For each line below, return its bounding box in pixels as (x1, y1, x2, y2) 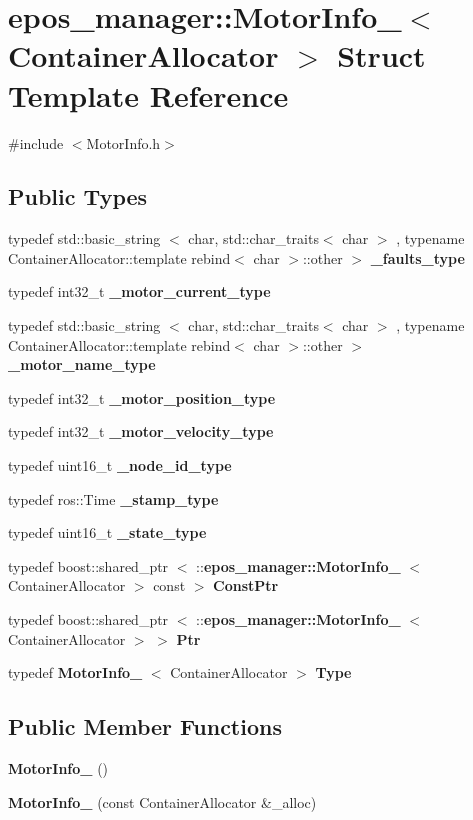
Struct (337, 35, 426, 76)
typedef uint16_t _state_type (8, 522, 207, 543)
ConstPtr (213, 575, 279, 596)
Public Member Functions (8, 711, 282, 742)
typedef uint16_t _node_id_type (8, 455, 232, 476)
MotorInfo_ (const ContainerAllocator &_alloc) (8, 791, 317, 812)
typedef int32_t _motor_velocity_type (8, 421, 274, 442)
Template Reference (8, 74, 289, 115)
